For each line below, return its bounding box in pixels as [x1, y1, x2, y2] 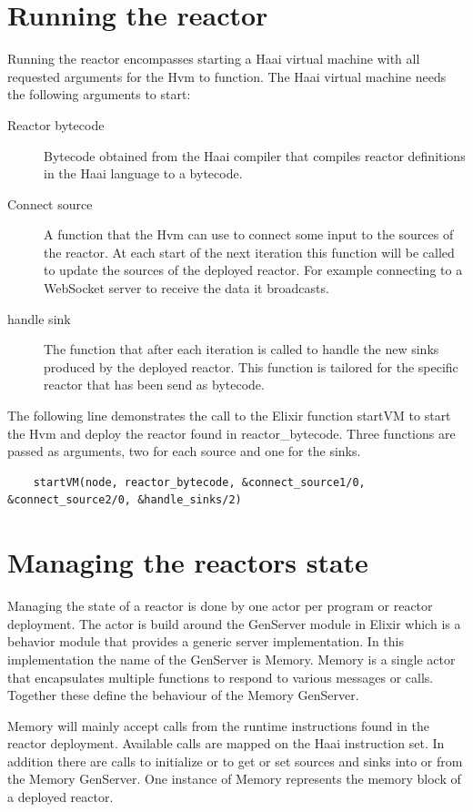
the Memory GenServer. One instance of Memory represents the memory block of [7, 769, 461, 788]
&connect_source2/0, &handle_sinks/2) [7, 493, 242, 507]
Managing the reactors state [7, 543, 368, 581]
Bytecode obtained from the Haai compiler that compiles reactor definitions [44, 146, 466, 165]
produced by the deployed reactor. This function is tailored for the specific [44, 357, 458, 376]
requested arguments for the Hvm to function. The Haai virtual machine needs [7, 66, 447, 86]
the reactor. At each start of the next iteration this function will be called [44, 242, 455, 261]
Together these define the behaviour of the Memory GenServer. [7, 685, 359, 705]
